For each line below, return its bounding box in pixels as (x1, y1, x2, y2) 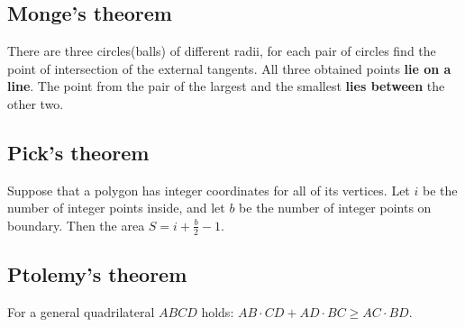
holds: (201, 303, 234, 321)
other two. (7, 94, 64, 113)
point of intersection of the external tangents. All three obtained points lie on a (7, 59, 451, 77)
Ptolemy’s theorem (7, 260, 187, 288)
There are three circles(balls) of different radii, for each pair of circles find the (7, 41, 436, 60)
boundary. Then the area (7, 215, 145, 234)
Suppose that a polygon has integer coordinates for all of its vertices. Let (7, 180, 410, 199)
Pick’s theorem (7, 138, 150, 166)
